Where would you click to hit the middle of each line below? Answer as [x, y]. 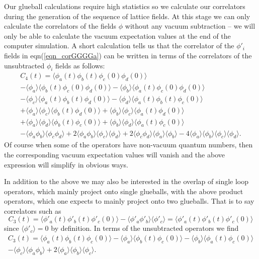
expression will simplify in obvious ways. [66, 164]
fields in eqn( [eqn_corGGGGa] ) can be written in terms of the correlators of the [128, 55]
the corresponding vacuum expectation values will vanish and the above [114, 154]
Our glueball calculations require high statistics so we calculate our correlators [125, 6]
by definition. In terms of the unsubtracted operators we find [145, 228]
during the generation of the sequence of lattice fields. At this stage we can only [127, 16]
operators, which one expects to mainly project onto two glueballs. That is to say [129, 201]
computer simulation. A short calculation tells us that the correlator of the [119, 46]
